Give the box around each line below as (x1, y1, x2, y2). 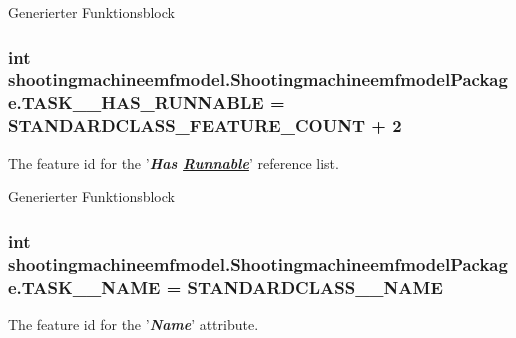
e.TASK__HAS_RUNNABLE (8, 90, 264, 115)
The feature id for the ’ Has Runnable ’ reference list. (8, 152, 339, 173)
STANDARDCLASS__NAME (187, 274, 443, 299)
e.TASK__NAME (8, 274, 161, 299)
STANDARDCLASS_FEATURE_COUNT (8, 113, 365, 138)
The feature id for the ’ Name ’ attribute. (8, 313, 259, 334)
